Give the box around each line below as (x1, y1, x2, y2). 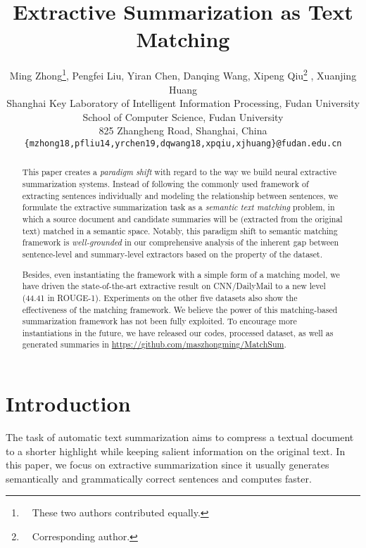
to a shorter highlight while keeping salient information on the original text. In (6, 443, 346, 458)
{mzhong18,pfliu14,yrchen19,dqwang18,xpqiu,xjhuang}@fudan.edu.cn (24, 138, 342, 148)
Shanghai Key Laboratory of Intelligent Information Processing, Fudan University (6, 96, 360, 110)
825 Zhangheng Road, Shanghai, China (99, 123, 267, 138)
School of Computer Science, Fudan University (82, 109, 284, 124)
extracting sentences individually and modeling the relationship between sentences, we (22, 189, 339, 201)
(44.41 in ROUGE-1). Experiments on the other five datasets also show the (22, 291, 298, 303)
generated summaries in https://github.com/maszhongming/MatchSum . (22, 338, 286, 350)
